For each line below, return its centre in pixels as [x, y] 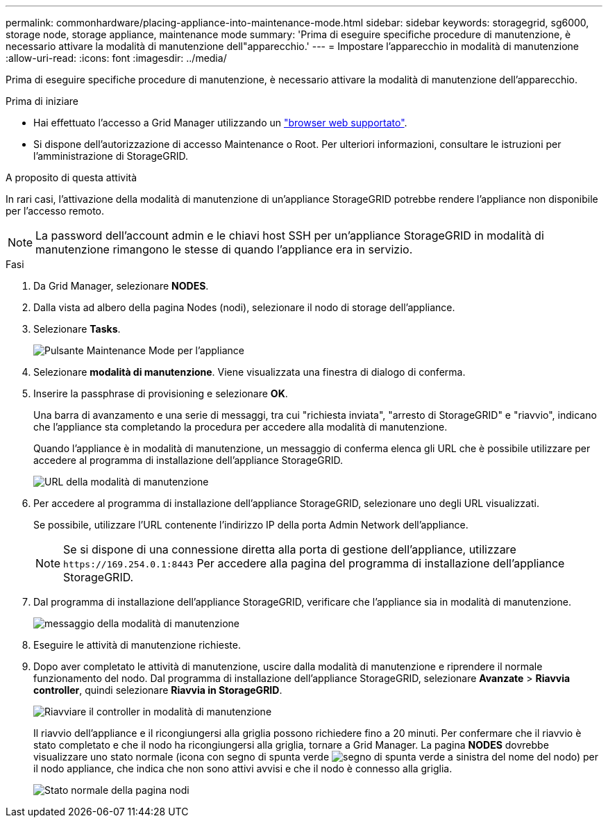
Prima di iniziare [42, 101]
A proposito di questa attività [71, 177]
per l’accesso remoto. [55, 211]
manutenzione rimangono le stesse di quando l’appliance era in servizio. [224, 249]
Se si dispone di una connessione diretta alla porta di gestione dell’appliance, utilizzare [290, 549]
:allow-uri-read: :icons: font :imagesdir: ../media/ [116, 58]
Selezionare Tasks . [77, 329]
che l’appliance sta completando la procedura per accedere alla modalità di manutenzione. [240, 427]
